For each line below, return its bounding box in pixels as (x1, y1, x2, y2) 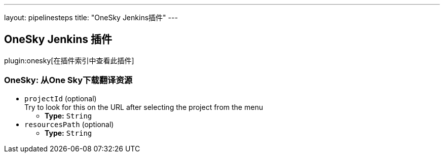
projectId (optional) (24, 94, 97, 103)
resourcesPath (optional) (24, 120, 114, 129)
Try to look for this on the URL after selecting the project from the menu (24, 102, 263, 111)
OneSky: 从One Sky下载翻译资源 (4, 75, 133, 86)
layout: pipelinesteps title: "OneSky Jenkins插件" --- (4, 13, 178, 22)
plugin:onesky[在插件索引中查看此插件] (4, 56, 134, 65)
